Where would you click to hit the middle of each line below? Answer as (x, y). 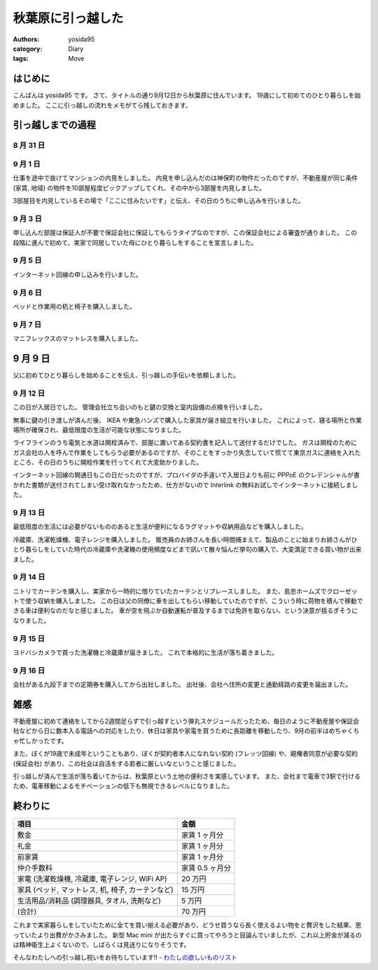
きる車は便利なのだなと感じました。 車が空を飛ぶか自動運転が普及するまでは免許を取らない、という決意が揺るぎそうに (185, 611)
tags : (21, 59)
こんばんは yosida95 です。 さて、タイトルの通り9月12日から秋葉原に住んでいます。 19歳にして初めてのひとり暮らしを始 (187, 95)
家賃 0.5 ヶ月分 (206, 868)
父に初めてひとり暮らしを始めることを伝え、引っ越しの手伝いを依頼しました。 (126, 375)
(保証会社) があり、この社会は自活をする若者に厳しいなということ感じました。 (126, 764)
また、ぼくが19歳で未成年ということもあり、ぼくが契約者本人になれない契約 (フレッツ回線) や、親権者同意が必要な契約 (185, 754)
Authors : (26, 39)
